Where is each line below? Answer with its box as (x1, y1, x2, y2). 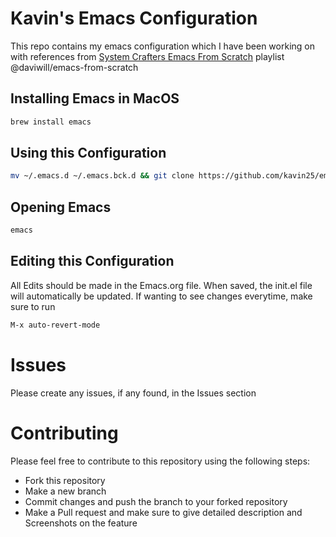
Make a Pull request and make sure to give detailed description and (24, 506, 303, 518)
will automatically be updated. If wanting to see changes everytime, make (10, 290, 313, 302)
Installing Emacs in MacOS (10, 90, 180, 107)
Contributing (10, 422, 119, 444)
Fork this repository (24, 474, 106, 486)
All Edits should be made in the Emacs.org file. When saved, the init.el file (10, 279, 313, 291)
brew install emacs (10, 117, 92, 127)
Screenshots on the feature (24, 517, 138, 529)
